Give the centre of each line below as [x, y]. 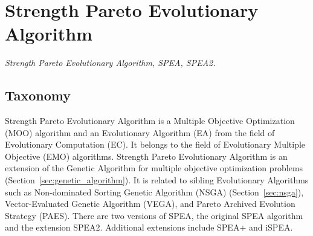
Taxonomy [38, 95]
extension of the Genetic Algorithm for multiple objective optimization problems [154, 168]
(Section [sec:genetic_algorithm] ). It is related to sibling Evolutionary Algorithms [157, 180]
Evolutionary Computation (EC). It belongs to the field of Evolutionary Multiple [155, 144]
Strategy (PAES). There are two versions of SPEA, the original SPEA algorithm [154, 215]
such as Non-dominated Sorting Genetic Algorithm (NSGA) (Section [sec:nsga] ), [154, 192]
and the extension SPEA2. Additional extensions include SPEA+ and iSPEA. [149, 227]
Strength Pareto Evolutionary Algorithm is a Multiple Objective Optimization [150, 121]
